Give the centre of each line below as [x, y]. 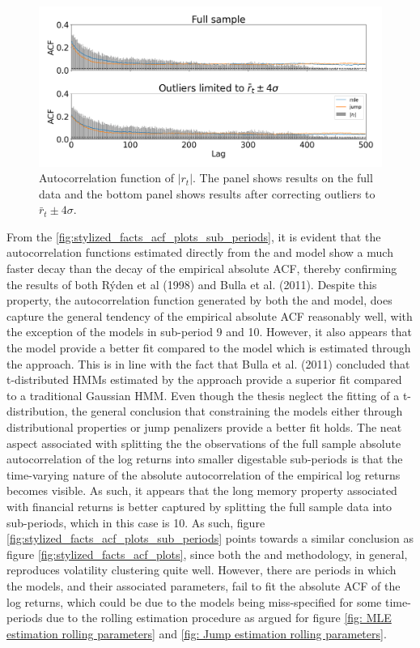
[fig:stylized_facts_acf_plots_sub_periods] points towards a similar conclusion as [210, 538]
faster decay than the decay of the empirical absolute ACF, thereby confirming [202, 269]
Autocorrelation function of [106, 178]
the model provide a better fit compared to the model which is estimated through [209, 348]
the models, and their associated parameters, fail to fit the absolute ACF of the [204, 585]
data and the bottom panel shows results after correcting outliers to [207, 193]
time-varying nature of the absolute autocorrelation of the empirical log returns [204, 474]
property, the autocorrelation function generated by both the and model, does [199, 300]
